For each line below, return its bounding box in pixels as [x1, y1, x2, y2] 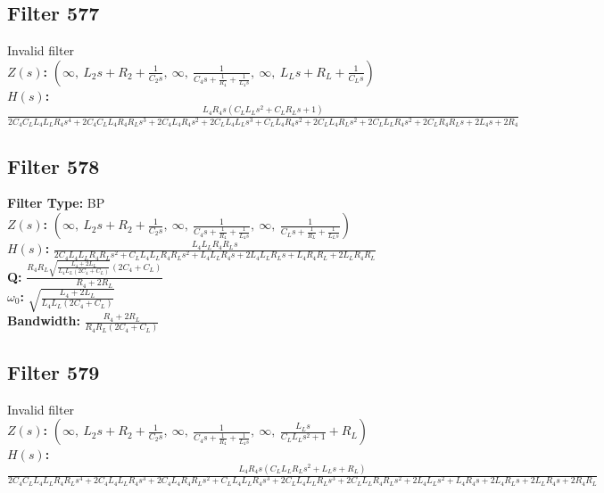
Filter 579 [7, 357, 100, 385]
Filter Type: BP [7, 193, 105, 212]
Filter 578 [7, 152, 100, 179]
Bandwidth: [7, 311, 80, 330]
